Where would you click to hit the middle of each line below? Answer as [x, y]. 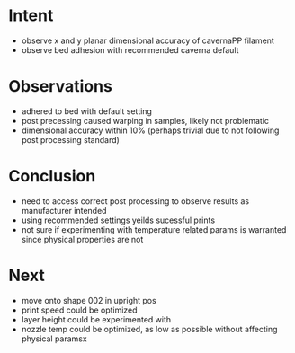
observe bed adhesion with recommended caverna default [130, 49]
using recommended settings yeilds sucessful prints [118, 220]
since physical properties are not [82, 239]
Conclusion [52, 176]
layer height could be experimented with [96, 319]
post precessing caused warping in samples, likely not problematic [145, 120]
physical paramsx [54, 339]
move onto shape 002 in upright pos [89, 300]
